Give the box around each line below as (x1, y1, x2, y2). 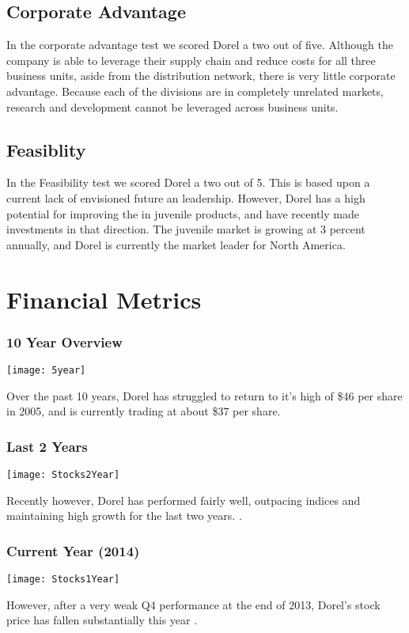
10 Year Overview (6, 332, 123, 351)
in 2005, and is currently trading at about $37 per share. (6, 403, 281, 419)
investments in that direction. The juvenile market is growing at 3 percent (6, 221, 365, 237)
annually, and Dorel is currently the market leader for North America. (6, 236, 346, 252)
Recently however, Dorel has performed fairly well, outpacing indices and (6, 491, 361, 508)
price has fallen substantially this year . (6, 612, 198, 628)
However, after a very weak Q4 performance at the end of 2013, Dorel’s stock (6, 596, 381, 612)
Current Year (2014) (6, 540, 140, 560)
